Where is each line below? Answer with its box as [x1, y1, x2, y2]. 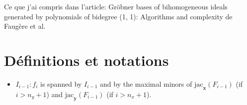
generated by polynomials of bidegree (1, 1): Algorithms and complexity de [4, 11, 233, 21]
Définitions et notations [4, 50, 169, 70]
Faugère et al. [4, 21, 46, 31]
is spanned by [40, 78, 82, 89]
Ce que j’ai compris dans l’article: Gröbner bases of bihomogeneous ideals [4, 1, 228, 11]
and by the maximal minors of [100, 78, 192, 89]
